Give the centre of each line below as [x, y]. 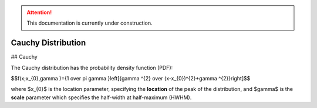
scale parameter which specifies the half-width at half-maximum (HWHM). [101, 97]
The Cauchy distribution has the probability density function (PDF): [92, 67]
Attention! [39, 12]
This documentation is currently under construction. [90, 23]
